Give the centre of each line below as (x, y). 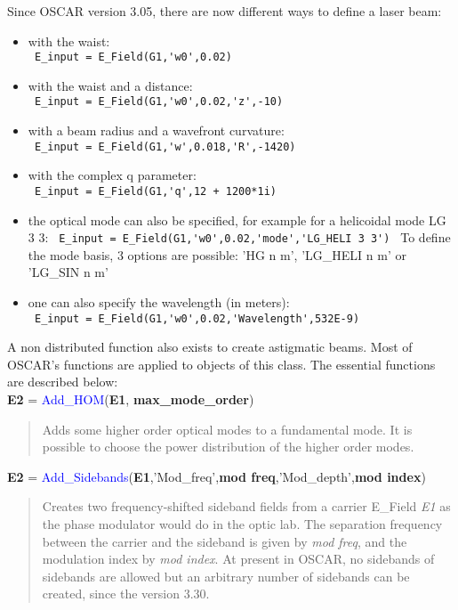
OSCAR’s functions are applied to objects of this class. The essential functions (221, 364)
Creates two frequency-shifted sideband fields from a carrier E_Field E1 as (246, 506)
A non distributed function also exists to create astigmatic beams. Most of (210, 347)
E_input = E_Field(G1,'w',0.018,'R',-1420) (165, 146)
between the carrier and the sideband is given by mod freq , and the (225, 541)
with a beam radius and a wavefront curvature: (156, 130)
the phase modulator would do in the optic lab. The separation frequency (242, 524)
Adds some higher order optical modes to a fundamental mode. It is (227, 429)
